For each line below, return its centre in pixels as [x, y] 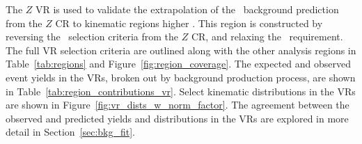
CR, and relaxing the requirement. [267, 37]
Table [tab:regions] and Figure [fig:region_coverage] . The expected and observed [179, 64]
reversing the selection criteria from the [92, 37]
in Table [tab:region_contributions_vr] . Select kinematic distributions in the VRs [181, 91]
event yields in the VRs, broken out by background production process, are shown [181, 77]
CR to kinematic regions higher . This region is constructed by [189, 23]
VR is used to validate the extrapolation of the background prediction [187, 9]
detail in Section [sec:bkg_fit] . [71, 132]
